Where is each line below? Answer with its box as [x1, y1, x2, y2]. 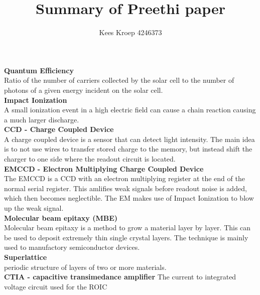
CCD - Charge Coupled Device [4, 124, 114, 134]
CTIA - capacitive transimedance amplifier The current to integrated [4, 271, 236, 282]
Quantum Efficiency [4, 65, 74, 75]
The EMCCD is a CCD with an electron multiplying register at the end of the [4, 173, 245, 184]
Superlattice [4, 252, 47, 262]
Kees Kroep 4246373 [99, 27, 162, 38]
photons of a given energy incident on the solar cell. [4, 84, 163, 95]
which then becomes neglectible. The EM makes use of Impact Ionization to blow [4, 193, 254, 203]
